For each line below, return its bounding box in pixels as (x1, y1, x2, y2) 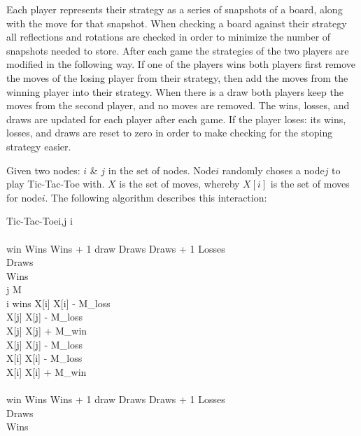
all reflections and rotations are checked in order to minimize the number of (6, 29, 331, 44)
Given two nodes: (6, 162, 80, 177)
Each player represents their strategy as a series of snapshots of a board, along (6, 2, 343, 16)
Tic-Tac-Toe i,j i (6, 213, 73, 228)
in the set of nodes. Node (108, 162, 216, 177)
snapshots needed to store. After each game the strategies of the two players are (6, 43, 349, 57)
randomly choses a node (222, 162, 325, 177)
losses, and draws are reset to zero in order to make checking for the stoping (6, 125, 333, 140)
